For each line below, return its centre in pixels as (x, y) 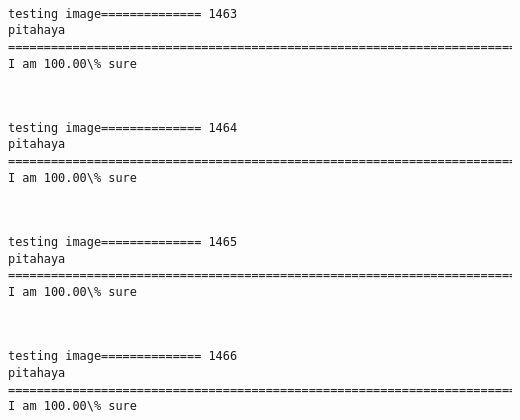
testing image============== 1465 (123, 242)
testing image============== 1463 (123, 13)
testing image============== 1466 (123, 356)
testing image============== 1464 (123, 127)
